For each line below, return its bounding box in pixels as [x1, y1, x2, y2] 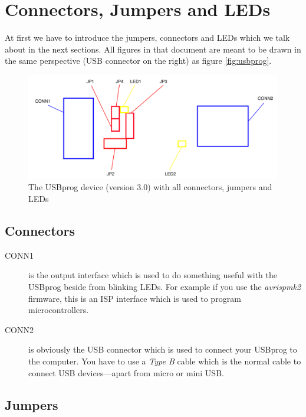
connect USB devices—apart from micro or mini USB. [28, 366, 224, 379]
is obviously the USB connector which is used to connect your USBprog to [28, 343, 297, 356]
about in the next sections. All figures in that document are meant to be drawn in [5, 43, 301, 55]
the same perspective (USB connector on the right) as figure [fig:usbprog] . [5, 54, 272, 67]
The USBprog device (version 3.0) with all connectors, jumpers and [28, 181, 272, 193]
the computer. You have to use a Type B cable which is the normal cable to [28, 355, 301, 367]
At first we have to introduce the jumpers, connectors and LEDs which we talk [5, 31, 290, 44]
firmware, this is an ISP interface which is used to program [28, 292, 241, 304]
